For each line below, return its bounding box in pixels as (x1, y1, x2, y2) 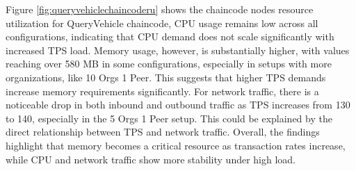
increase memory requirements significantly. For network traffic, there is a (6, 83, 319, 98)
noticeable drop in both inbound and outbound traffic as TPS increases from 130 (6, 97, 350, 112)
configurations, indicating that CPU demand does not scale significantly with (6, 29, 334, 44)
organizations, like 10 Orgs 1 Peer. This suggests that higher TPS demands (6, 70, 326, 84)
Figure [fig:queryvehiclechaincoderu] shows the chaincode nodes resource (6, 2, 314, 16)
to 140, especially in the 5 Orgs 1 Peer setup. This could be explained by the (6, 111, 332, 125)
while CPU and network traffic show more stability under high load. (6, 152, 296, 166)
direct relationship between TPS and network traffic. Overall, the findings (6, 124, 320, 139)
